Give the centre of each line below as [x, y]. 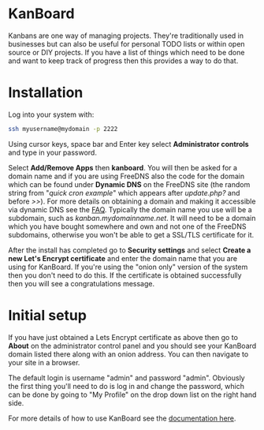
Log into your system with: [51, 114]
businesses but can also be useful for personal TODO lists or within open [127, 43]
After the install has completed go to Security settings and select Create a [130, 250]
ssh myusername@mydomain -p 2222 [63, 129]
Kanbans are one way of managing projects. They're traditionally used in [126, 36]
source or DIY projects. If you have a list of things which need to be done [126, 52]
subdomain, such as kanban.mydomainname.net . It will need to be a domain [132, 218]
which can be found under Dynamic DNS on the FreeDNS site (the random [129, 184]
